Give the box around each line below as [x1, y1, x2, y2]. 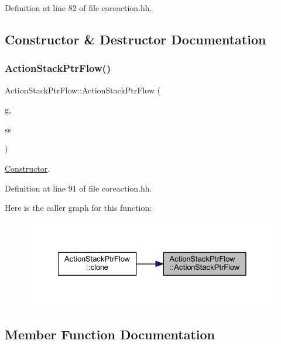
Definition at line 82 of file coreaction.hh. [5, 2, 152, 13]
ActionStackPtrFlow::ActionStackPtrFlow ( [5, 84, 161, 96]
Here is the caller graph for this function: [5, 201, 152, 214]
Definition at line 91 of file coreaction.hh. [5, 182, 152, 194]
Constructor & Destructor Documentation [5, 30, 266, 48]
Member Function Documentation [5, 325, 215, 343]
